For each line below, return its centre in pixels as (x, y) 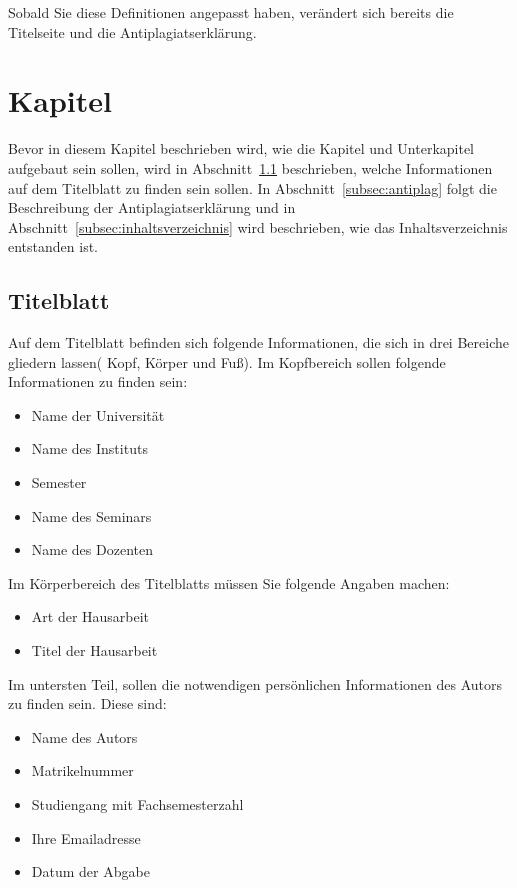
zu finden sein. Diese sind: (87, 703)
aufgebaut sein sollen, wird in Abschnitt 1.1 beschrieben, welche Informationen (250, 167)
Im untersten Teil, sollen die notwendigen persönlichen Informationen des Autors (255, 683)
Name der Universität (98, 414)
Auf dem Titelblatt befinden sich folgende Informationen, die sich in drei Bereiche (258, 342)
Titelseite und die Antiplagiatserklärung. (132, 31)
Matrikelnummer (82, 770)
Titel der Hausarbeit (94, 650)
